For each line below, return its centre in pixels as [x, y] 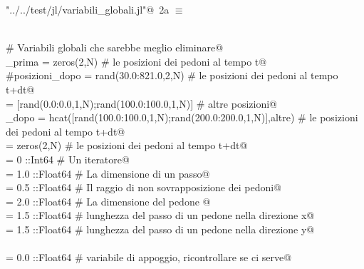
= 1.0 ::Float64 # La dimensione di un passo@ [108, 173]
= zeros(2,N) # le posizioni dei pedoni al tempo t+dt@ [127, 145]
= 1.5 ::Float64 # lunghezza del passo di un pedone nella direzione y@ [160, 229]
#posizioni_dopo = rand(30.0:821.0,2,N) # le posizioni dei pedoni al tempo [172, 75]
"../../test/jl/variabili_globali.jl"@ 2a [88, 9]
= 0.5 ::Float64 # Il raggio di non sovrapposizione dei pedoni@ [144, 187]
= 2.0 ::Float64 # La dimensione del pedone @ [108, 201]
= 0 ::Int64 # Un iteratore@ [68, 159]
